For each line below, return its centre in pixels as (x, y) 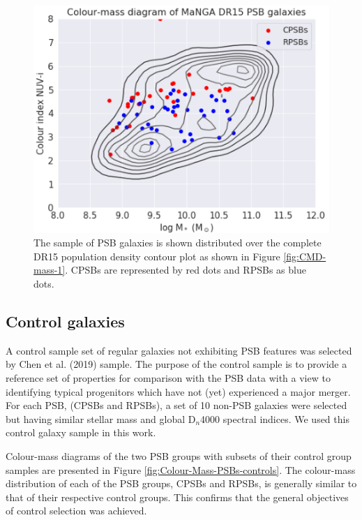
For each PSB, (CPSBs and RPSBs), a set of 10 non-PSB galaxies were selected (176, 405)
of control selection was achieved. (76, 511)
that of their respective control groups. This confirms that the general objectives (177, 497)
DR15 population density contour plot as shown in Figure (157, 256)
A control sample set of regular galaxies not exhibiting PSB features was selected (179, 350)
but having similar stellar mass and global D (101, 418)
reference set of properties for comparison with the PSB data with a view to (168, 377)
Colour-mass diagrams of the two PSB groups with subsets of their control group (179, 455)
